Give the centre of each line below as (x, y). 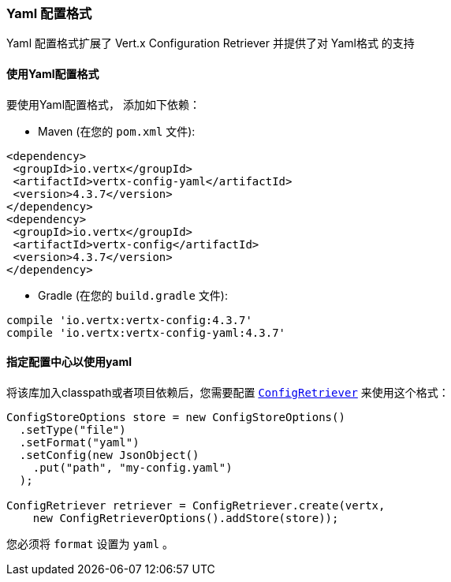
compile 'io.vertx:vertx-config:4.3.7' (129, 320)
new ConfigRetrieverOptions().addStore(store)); (186, 518)
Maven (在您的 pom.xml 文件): (117, 131)
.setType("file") (73, 429)
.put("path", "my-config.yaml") (132, 467)
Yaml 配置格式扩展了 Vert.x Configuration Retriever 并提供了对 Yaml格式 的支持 (211, 43)
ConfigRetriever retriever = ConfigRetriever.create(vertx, (196, 505)
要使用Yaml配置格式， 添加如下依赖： (103, 104)
